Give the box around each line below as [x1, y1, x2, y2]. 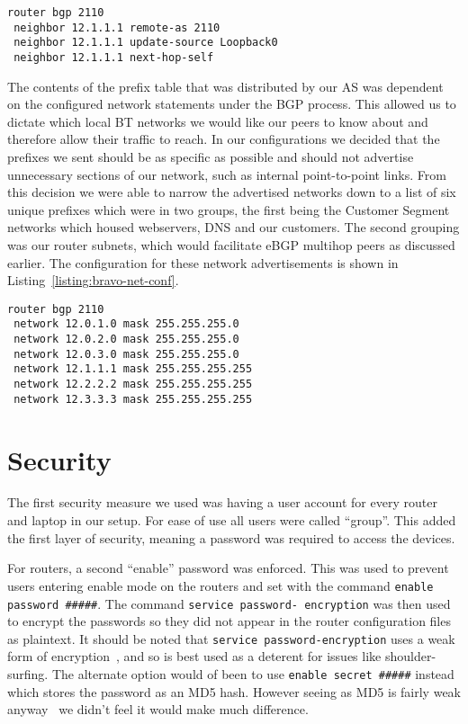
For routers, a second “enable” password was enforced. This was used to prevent [7, 559, 449, 577]
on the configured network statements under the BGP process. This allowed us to [7, 94, 456, 113]
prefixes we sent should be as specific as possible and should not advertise [7, 147, 414, 165]
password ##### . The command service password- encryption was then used [7, 594, 451, 612]
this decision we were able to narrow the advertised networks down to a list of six [7, 183, 456, 201]
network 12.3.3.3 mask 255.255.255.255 [13, 392, 253, 406]
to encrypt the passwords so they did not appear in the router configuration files [7, 612, 451, 630]
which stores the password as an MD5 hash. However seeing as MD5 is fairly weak [7, 682, 461, 701]
